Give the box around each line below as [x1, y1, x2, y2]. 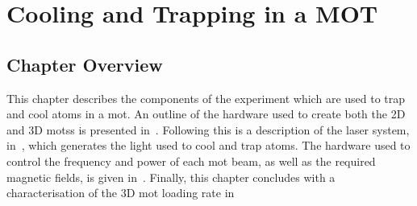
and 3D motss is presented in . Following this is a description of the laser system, [6, 121, 410, 138]
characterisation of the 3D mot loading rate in [6, 184, 235, 201]
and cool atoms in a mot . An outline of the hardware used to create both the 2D [6, 105, 406, 122]
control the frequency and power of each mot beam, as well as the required [6, 152, 376, 169]
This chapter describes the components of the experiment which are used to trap [6, 89, 406, 106]
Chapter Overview [6, 51, 163, 76]
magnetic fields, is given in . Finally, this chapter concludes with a [6, 168, 336, 185]
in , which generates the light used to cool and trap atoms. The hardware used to [6, 137, 411, 154]
